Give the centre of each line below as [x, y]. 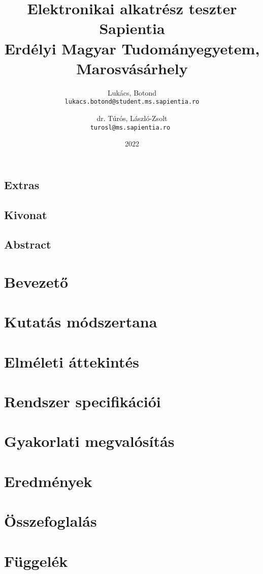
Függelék [36, 561]
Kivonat [26, 214]
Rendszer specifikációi [83, 401]
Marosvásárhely [132, 68]
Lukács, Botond [132, 92]
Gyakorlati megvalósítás [89, 441]
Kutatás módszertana [81, 322]
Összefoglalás [51, 521]
